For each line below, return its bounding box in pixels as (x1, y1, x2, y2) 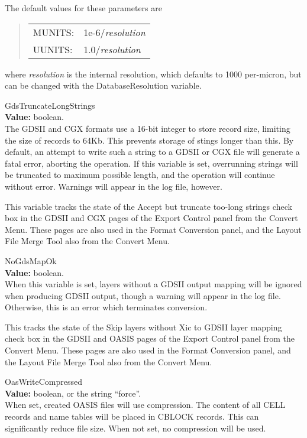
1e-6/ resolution (83, 25, 146, 39)
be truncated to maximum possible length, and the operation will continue (5, 168, 275, 181)
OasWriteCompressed (5, 375, 82, 388)
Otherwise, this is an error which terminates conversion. (5, 301, 208, 313)
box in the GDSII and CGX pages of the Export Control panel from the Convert (5, 212, 298, 224)
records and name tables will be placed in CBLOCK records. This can (5, 410, 259, 423)
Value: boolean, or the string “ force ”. (5, 387, 141, 399)
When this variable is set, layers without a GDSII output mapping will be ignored (5, 278, 302, 290)
